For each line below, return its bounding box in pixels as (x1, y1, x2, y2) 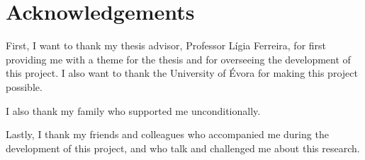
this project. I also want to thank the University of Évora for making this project (6, 66, 358, 80)
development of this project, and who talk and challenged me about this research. (6, 140, 360, 155)
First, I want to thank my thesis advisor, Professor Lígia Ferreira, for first (6, 38, 327, 53)
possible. (6, 79, 43, 94)
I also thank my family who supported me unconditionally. (6, 103, 261, 118)
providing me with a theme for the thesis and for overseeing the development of (6, 51, 351, 66)
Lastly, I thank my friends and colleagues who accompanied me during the (6, 127, 329, 142)
